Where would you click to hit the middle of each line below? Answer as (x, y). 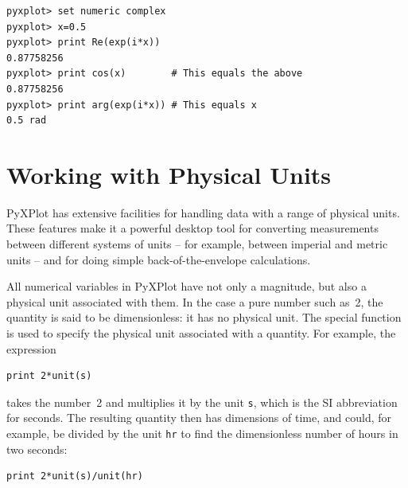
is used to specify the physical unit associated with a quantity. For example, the (201, 333)
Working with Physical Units (169, 174)
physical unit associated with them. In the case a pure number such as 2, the (195, 301)
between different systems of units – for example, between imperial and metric (197, 244)
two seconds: (37, 449)
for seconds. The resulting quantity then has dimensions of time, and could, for (199, 418)
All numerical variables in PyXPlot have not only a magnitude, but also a (187, 286)
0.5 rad (27, 121)
